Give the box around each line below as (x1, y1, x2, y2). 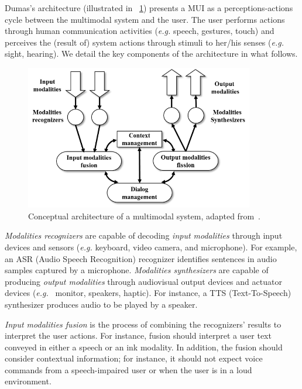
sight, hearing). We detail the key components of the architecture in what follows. (5, 47, 298, 60)
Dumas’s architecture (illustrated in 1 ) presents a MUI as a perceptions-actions (5, 2, 293, 13)
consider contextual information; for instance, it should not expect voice (5, 352, 263, 364)
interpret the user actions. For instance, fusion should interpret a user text (5, 329, 272, 342)
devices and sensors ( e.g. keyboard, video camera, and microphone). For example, (5, 240, 297, 253)
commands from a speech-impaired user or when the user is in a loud (5, 363, 252, 376)
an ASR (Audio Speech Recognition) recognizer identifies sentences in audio (5, 252, 277, 264)
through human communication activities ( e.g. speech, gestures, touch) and (5, 25, 274, 37)
